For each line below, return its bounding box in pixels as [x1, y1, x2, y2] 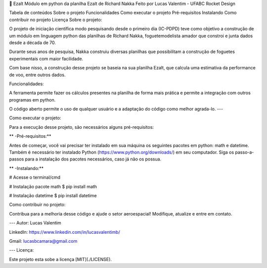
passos [9, 156, 24, 162]
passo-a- [235, 149, 254, 156]
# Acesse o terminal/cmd [9, 174, 60, 180]
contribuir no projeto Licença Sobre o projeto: [9, 16, 102, 22]
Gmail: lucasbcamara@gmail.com [9, 238, 78, 244]
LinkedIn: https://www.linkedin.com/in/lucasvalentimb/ [9, 229, 121, 235]
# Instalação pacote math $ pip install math [9, 183, 97, 189]
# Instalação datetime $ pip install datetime [9, 192, 97, 198]
